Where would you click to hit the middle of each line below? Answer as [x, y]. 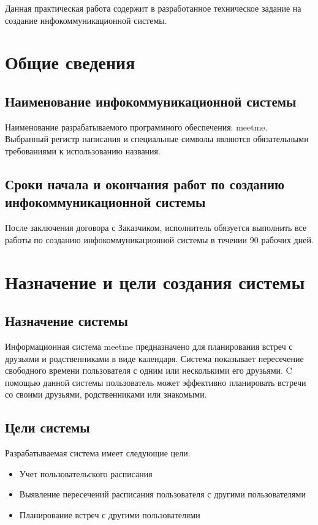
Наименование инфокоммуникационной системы [151, 101]
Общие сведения [70, 62]
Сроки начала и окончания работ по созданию [145, 183]
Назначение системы [66, 321]
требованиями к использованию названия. [83, 150]
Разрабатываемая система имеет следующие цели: [98, 453]
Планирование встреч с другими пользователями [110, 514]
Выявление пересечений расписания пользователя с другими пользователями [162, 494]
